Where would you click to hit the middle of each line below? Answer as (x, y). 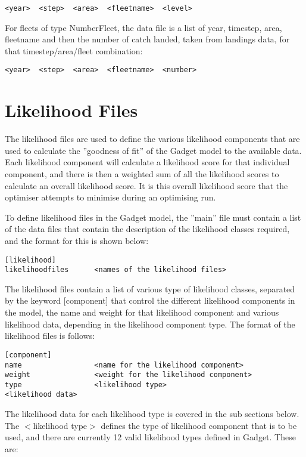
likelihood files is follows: (50, 336)
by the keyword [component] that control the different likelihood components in (150, 300)
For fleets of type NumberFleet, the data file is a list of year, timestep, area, (143, 27)
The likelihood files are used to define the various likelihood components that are (152, 139)
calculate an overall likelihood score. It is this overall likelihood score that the (146, 185)
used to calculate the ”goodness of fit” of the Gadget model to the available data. (153, 150)
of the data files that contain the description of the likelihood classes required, (147, 229)
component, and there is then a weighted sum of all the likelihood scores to (142, 174)
